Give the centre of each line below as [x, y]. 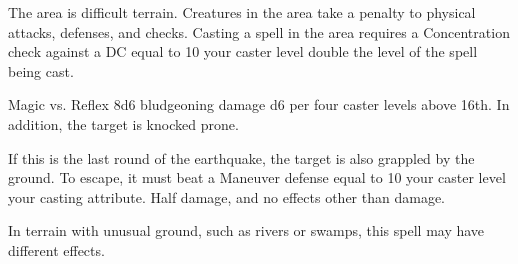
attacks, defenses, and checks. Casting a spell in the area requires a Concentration [259, 31]
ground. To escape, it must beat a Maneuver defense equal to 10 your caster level [257, 177]
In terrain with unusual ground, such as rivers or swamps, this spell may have [246, 230]
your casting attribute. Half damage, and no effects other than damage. [226, 196]
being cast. [41, 70]
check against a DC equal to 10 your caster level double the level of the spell [243, 51]
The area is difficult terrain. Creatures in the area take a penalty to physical [242, 12]
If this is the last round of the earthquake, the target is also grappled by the [241, 157]
